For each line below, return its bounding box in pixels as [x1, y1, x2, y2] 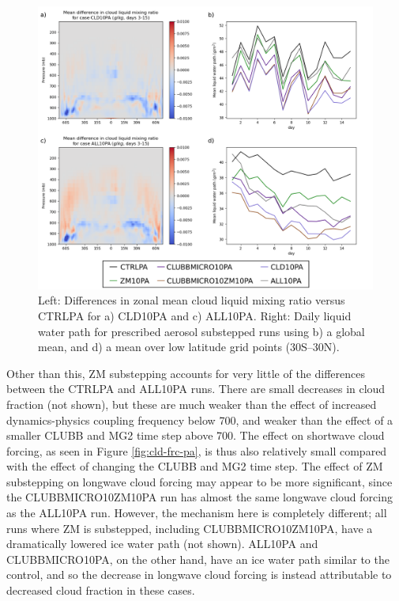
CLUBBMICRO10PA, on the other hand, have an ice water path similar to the [6, 550, 390, 567]
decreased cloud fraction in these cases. [6, 582, 195, 599]
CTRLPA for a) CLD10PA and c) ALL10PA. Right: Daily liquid [38, 307, 352, 323]
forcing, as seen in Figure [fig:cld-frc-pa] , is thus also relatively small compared [6, 442, 387, 459]
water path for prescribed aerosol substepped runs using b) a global [38, 323, 365, 339]
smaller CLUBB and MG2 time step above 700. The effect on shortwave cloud [6, 427, 385, 444]
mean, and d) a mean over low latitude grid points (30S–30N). [38, 338, 340, 355]
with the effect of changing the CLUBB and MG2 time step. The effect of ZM [6, 458, 383, 474]
